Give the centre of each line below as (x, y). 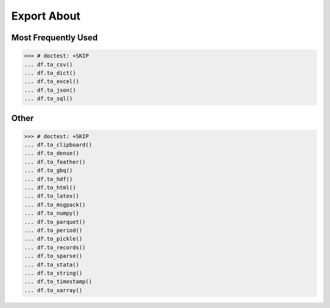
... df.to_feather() (55, 162)
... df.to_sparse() (53, 256)
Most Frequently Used (54, 38)
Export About (46, 16)
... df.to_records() (55, 247)
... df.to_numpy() (52, 213)
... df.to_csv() (49, 64)
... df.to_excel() (52, 82)
